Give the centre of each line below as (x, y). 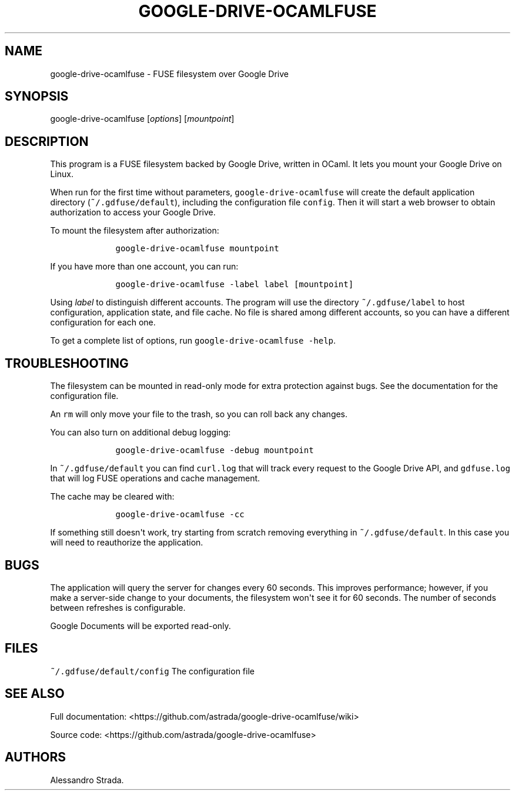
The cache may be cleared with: (112, 497)
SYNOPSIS (37, 97)
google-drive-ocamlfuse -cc (180, 515)
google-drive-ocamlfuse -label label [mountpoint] (235, 285)
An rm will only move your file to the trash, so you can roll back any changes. (199, 414)
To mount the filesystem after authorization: (135, 231)
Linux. (62, 174)
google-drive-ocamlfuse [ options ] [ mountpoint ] (142, 119)
